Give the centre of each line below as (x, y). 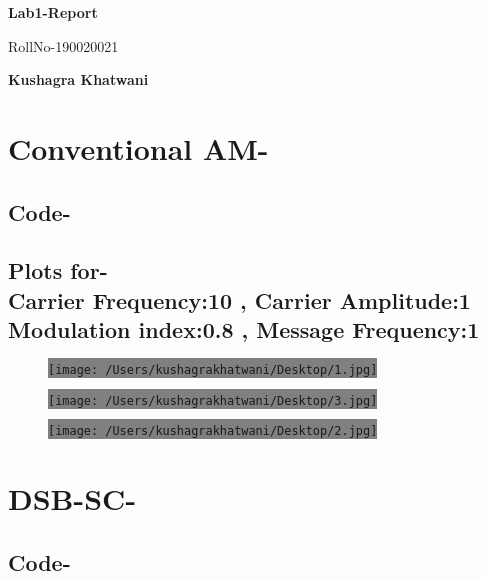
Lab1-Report (53, 12)
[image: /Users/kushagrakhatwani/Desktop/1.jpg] (213, 369)
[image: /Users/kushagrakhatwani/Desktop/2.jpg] (213, 431)
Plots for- (58, 270)
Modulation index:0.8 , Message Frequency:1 (244, 329)
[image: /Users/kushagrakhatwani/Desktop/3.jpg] (213, 400)
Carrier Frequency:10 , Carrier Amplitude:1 (239, 299)
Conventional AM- (138, 147)
